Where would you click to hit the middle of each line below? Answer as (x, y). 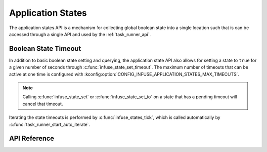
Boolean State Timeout (45, 49)
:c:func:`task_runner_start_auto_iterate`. (50, 124)
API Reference (32, 138)
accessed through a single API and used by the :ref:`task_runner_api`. (80, 34)
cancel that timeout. (43, 104)
